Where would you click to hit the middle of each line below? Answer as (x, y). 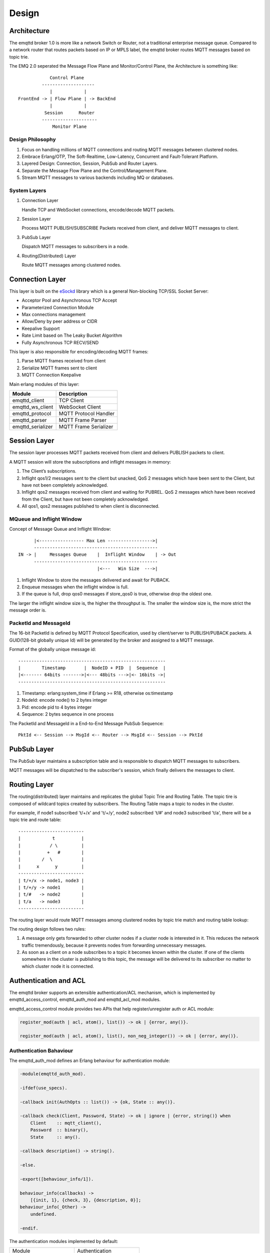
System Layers (28, 190)
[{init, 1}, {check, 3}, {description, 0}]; (86, 1200)
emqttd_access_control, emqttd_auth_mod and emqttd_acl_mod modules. (85, 999)
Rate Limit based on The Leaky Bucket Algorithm (72, 335)
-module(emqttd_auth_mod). (53, 1074)
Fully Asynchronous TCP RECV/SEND (60, 342)
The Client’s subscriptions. (49, 471)
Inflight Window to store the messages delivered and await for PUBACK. (96, 580)
